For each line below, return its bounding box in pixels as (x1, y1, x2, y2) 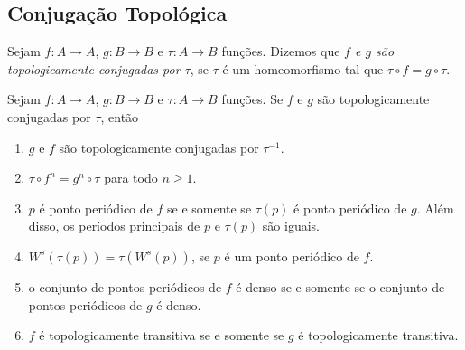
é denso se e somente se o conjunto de (236, 277, 445, 296)
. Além (416, 198, 454, 217)
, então (100, 107, 139, 126)
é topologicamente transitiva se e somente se (39, 326, 284, 345)
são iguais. (262, 216, 320, 235)
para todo (104, 168, 158, 187)
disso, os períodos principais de (28, 216, 200, 235)
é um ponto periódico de (224, 246, 359, 265)
